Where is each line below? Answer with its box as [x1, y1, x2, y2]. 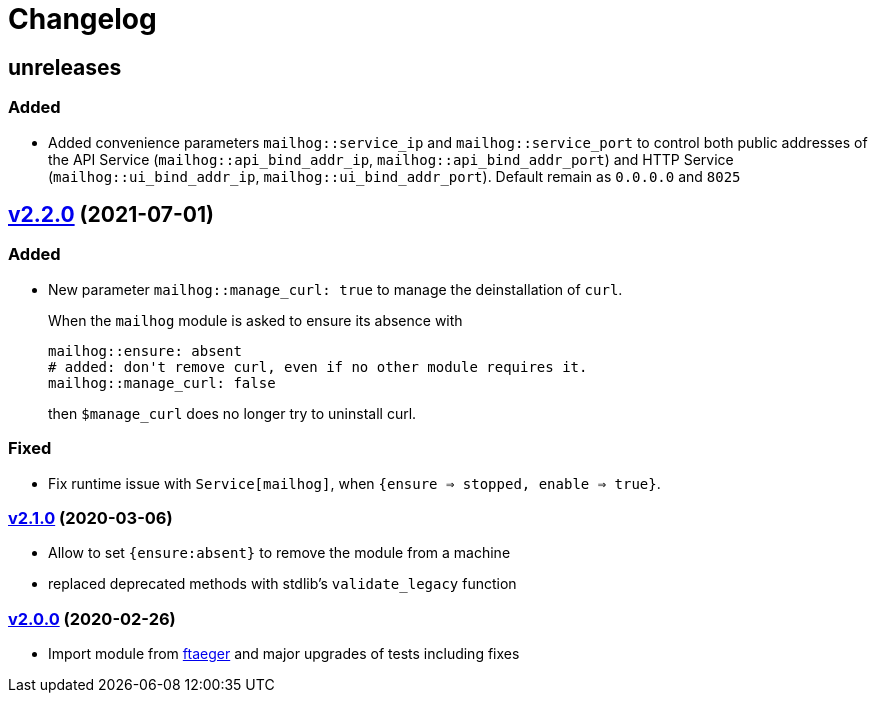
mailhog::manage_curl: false [48, 374, 276, 391]
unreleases [8, 54, 122, 80]
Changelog [8, 2, 157, 36]
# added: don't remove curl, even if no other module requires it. [48, 358, 588, 375]
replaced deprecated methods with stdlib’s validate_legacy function [48, 575, 517, 593]
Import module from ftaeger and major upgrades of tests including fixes [48, 645, 520, 663]
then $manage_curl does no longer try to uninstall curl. [48, 404, 417, 422]
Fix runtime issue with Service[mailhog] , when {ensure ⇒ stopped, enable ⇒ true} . [48, 474, 661, 492]
